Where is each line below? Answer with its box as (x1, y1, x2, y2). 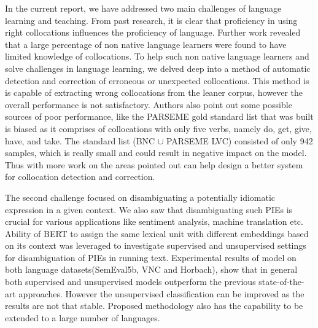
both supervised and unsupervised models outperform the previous (5, 275, 256, 288)
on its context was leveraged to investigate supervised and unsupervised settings (5, 239, 306, 252)
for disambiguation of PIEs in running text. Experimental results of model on (5, 251, 297, 264)
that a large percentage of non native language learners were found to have (5, 37, 287, 50)
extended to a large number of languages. (5, 311, 160, 324)
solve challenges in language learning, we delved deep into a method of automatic (5, 61, 311, 74)
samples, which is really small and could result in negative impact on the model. (5, 146, 307, 159)
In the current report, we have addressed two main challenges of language (5, 2, 282, 14)
